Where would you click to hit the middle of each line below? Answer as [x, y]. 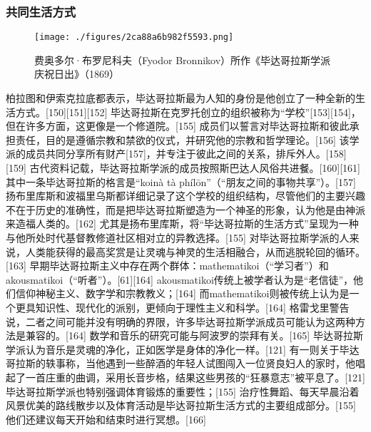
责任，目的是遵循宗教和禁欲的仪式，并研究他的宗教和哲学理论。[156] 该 [182, 139]
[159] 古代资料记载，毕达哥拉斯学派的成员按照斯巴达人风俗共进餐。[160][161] [183, 168]
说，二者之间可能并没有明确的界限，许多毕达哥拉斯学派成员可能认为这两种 [181, 321]
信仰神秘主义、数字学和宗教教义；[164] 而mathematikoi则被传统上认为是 [182, 293]
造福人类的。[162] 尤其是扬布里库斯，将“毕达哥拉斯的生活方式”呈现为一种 [187, 223]
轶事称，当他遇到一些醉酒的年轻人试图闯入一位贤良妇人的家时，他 [200, 363]
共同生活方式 [41, 11]
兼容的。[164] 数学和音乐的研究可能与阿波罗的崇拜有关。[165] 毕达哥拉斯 [194, 335]
